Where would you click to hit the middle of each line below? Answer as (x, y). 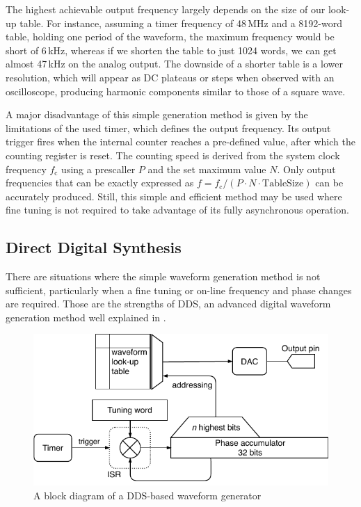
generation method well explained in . (86, 317)
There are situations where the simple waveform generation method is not (163, 276)
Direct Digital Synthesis (94, 247)
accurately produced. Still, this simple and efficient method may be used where (174, 196)
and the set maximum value (207, 169)
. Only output (306, 169)
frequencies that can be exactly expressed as (100, 183)
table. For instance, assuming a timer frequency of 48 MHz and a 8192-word (181, 23)
